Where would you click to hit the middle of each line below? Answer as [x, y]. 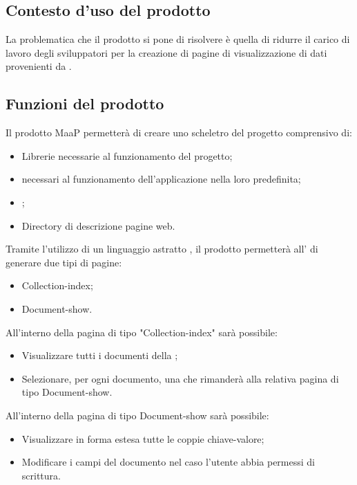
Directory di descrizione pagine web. [98, 225]
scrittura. [41, 475]
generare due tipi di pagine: [64, 262]
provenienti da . [39, 66]
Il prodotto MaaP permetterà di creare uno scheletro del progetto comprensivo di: [179, 132]
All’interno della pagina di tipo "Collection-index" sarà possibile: [142, 332]
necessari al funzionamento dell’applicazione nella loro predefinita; [161, 179]
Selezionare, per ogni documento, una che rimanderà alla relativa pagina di [180, 378]
